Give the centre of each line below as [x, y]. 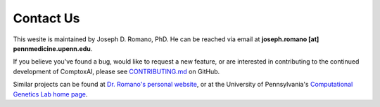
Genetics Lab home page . [50, 94]
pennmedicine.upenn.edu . [53, 48]
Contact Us [46, 18]
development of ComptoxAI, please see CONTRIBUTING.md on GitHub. [116, 71]
